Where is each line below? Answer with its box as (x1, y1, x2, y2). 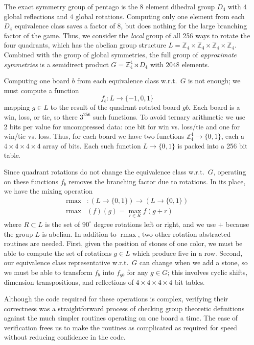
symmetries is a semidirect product (4, 59, 109, 69)
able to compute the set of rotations (4, 247, 112, 258)
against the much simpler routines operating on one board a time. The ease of (4, 313, 238, 323)
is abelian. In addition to (42, 228, 116, 239)
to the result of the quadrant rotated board (50, 102, 181, 112)
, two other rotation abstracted (138, 228, 231, 239)
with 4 (228, 1, 247, 11)
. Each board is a (188, 102, 240, 112)
